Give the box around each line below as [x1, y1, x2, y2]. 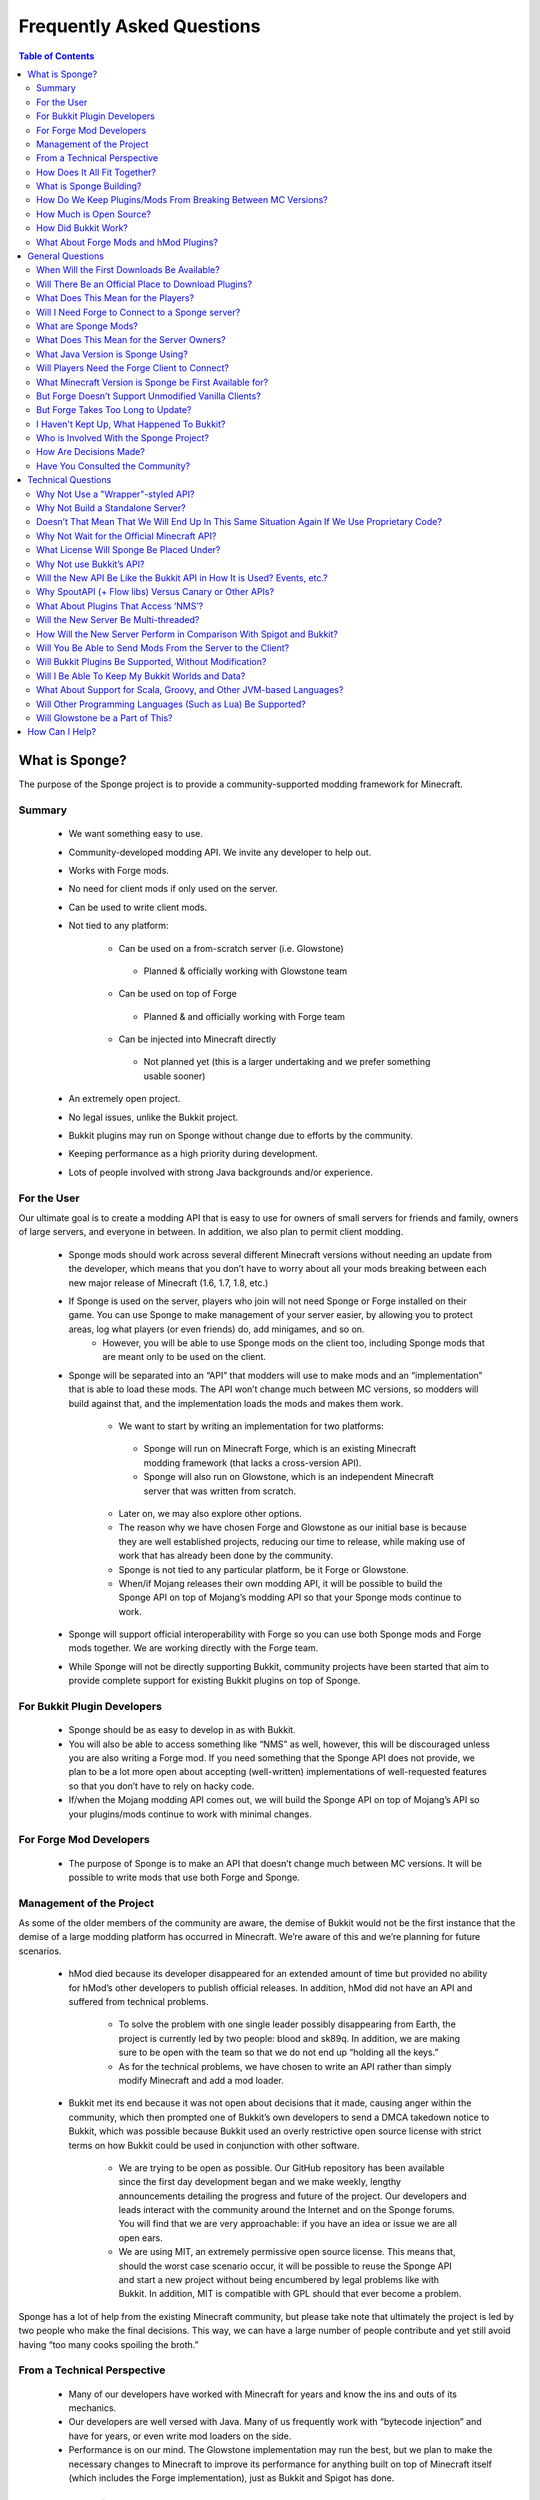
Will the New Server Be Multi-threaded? [36, 614, 200, 626]
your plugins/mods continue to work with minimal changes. [68, 1808, 312, 1820]
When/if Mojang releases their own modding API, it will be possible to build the [118, 1577, 443, 1589]
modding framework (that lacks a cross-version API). [143, 1456, 362, 1469]
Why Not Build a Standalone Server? [36, 502, 186, 514]
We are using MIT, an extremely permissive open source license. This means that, [118, 2246, 456, 2258]
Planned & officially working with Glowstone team [143, 965, 348, 977]
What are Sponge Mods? [36, 320, 139, 332]
